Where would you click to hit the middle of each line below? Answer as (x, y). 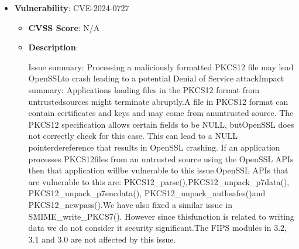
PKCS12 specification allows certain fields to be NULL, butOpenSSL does (161, 124)
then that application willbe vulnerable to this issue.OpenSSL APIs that (158, 170)
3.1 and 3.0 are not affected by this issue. (102, 239)
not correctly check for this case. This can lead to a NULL (133, 136)
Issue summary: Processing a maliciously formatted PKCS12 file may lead (161, 66)
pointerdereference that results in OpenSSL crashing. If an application (154, 147)
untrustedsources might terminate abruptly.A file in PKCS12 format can (158, 101)
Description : (53, 47)
